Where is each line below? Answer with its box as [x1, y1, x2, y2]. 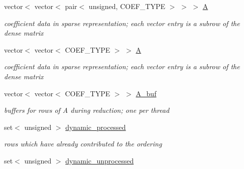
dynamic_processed [65, 121, 126, 132]
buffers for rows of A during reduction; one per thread [4, 105, 170, 115]
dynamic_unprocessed [65, 155, 134, 165]
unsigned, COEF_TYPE [88, 1, 166, 11]
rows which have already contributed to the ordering [4, 138, 162, 149]
